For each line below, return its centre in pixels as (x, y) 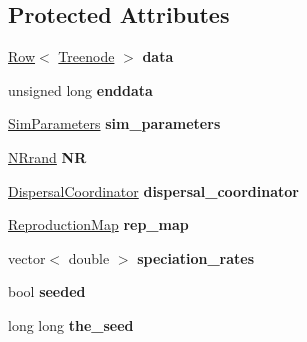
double (89, 257)
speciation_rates (196, 257)
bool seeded (47, 291)
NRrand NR (47, 156)
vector (27, 257)
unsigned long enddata (80, 89)
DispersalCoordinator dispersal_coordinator (153, 190)
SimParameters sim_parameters (114, 123)
